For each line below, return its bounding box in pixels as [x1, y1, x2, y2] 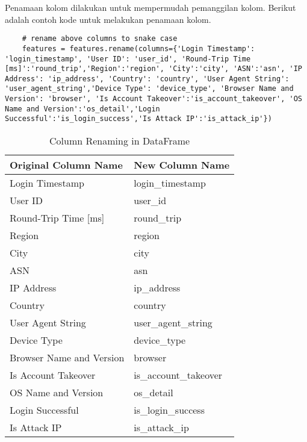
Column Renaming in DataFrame [49, 134, 190, 148]
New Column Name [134, 158, 230, 172]
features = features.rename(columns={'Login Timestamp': [22, 44, 255, 53]
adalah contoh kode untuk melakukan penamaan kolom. [5, 13, 211, 25]
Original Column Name [10, 158, 123, 172]
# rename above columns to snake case [22, 34, 178, 43]
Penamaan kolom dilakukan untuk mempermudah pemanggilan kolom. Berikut [5, 1, 296, 13]
